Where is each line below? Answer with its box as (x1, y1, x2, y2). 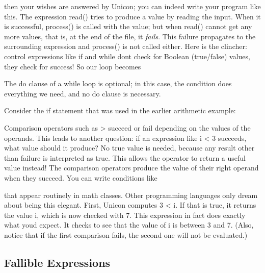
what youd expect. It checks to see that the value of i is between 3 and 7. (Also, (4, 219, 254, 230)
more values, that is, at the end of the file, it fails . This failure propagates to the (4, 31, 256, 41)
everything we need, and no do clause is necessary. (4, 88, 161, 98)
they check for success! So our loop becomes (4, 61, 141, 71)
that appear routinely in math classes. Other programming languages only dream (4, 189, 258, 200)
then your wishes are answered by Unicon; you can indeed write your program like (4, 1, 261, 11)
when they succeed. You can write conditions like (4, 172, 157, 183)
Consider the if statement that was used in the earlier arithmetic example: (4, 105, 236, 116)
